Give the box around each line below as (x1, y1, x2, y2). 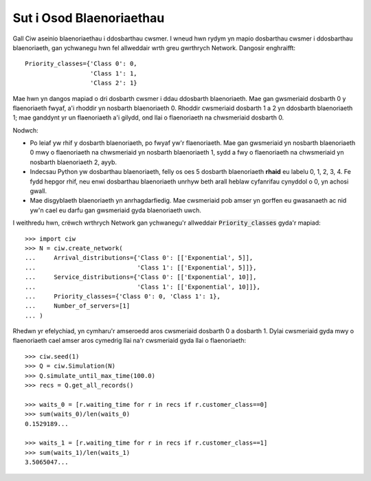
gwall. (30, 187, 47, 195)
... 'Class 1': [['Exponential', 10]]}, (25, 282, 260, 291)
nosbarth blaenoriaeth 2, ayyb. (30, 158, 117, 166)
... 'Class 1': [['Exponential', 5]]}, (25, 263, 257, 271)
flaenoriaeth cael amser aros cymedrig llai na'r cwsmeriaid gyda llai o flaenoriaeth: (12, 337, 247, 345)
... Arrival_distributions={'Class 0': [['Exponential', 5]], (25, 254, 254, 262)
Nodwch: (12, 126, 39, 134)
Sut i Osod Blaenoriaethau (12, 10, 165, 25)
